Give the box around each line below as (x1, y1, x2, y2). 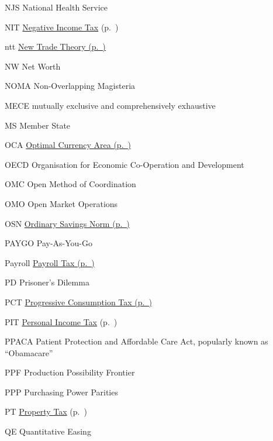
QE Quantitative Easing (5, 425, 91, 437)
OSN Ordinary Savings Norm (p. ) (5, 217, 130, 229)
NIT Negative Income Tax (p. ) (5, 20, 119, 33)
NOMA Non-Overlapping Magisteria (5, 80, 136, 92)
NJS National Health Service (5, 1, 108, 13)
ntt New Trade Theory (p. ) (5, 40, 106, 53)
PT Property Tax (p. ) (5, 405, 87, 418)
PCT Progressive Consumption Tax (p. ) (5, 295, 152, 308)
